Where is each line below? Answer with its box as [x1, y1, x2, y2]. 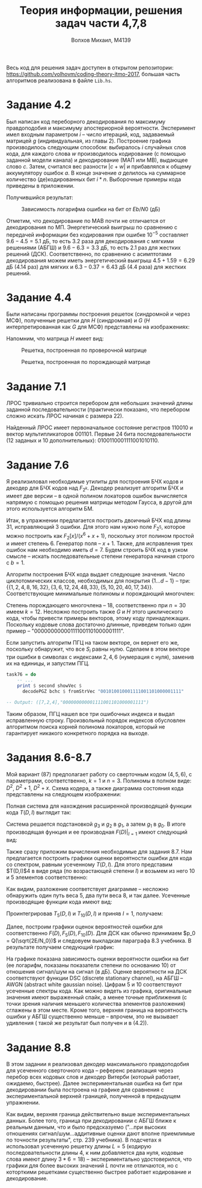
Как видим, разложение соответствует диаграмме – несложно [6, 885, 169, 892]
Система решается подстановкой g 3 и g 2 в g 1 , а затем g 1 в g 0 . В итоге [6, 820, 186, 829]
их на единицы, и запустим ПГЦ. [6, 660, 90, 667]
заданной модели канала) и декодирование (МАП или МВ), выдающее [6, 156, 188, 164]
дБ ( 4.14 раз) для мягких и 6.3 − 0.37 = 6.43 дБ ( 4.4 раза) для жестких [6, 263, 186, 270]
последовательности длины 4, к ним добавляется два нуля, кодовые [6, 1149, 183, 1157]
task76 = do [6, 671, 36, 678]
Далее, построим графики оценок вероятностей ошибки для [6, 923, 164, 930]
